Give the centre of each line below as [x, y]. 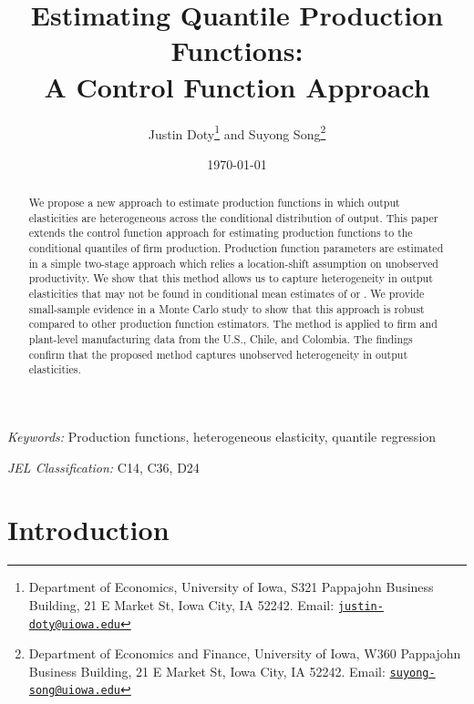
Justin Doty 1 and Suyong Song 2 [237, 132]
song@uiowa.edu [75, 691]
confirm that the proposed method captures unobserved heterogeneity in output [218, 354]
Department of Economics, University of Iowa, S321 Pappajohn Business [231, 587]
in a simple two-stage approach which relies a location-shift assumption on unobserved [233, 263]
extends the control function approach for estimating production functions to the [221, 233]
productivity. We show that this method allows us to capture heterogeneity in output [231, 278]
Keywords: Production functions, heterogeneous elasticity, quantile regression [222, 437]
